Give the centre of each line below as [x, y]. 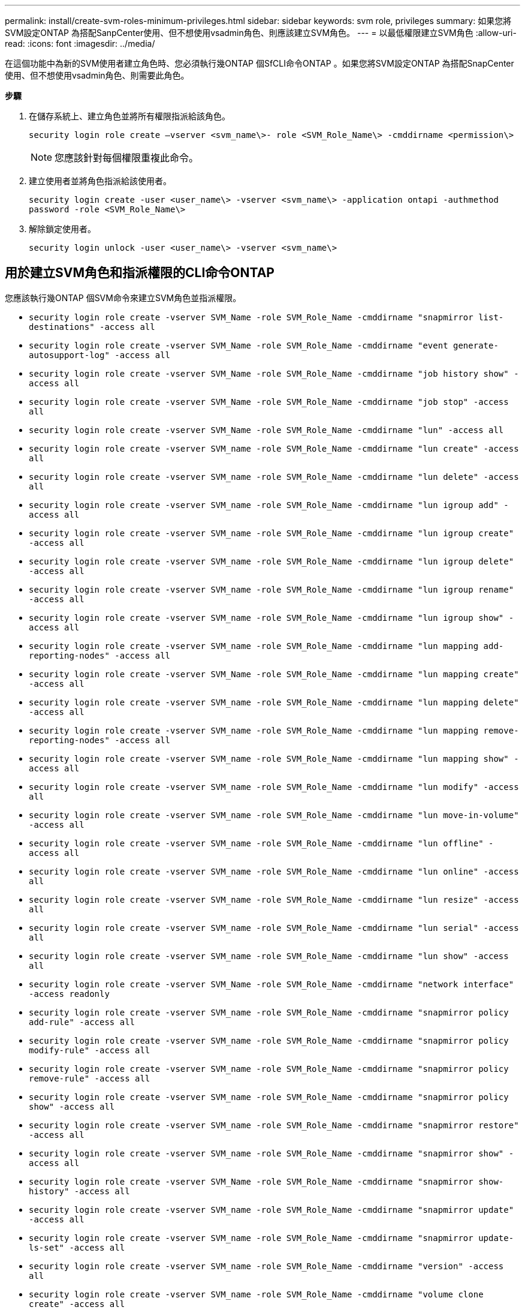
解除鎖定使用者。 [62, 229]
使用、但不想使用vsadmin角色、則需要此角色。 [97, 75]
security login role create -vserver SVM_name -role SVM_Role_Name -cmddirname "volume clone [256, 1294]
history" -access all [79, 1191]
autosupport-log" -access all [100, 355]
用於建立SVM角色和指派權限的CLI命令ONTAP [140, 273]
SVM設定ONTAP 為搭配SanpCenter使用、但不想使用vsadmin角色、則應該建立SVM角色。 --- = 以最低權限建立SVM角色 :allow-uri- [261, 33]
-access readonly [69, 994]
